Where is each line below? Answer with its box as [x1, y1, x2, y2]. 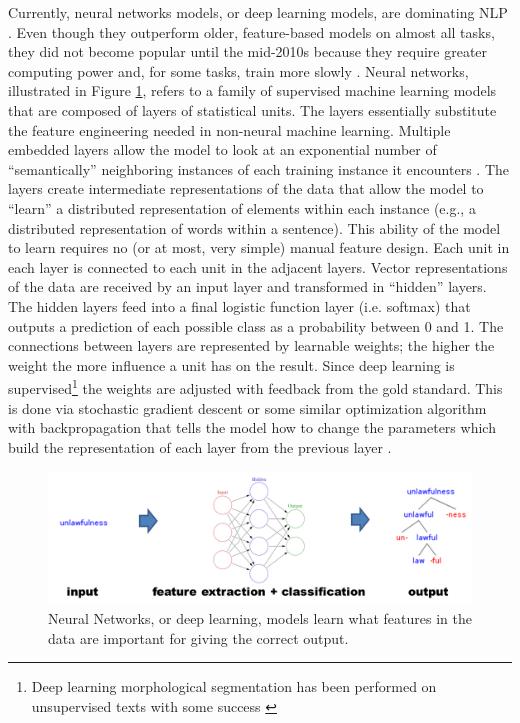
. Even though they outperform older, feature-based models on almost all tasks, [8, 21, 495, 42]
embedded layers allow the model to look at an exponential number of [8, 139, 437, 160]
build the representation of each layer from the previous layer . [8, 436, 392, 457]
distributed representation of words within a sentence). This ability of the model [8, 217, 501, 238]
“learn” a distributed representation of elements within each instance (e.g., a [8, 197, 476, 218]
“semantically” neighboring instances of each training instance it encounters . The [8, 158, 509, 179]
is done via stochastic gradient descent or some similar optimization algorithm [8, 397, 487, 418]
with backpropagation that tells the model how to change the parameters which [8, 417, 496, 438]
